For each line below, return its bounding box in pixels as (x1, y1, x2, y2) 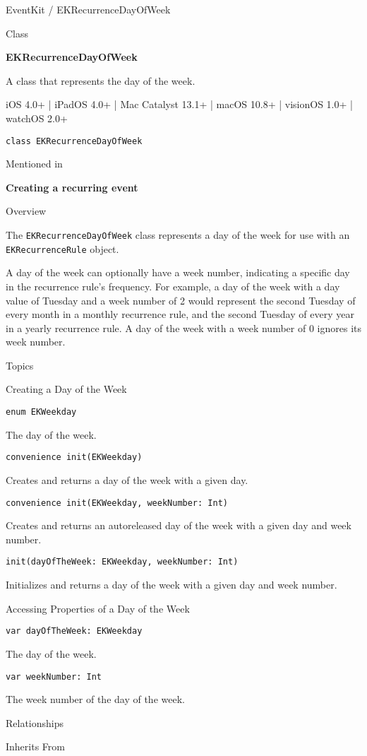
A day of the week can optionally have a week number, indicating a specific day (6, 265, 350, 280)
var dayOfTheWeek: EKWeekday (6, 626, 143, 637)
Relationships (6, 715, 64, 730)
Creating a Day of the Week (6, 382, 127, 396)
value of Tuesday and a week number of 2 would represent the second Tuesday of (6, 293, 356, 307)
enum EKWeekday (6, 407, 77, 418)
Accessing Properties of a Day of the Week (6, 601, 190, 615)
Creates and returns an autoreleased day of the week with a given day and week (6, 518, 351, 533)
